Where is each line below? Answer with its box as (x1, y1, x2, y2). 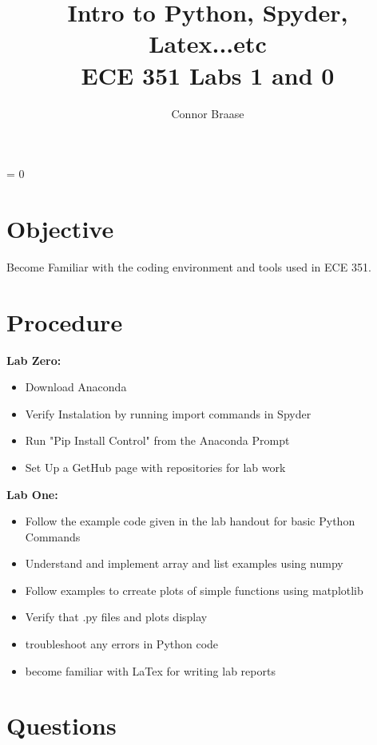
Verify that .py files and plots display (25, 608, 208, 625)
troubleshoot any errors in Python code (25, 636, 219, 652)
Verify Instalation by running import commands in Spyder (25, 405, 312, 422)
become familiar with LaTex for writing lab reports (25, 662, 276, 679)
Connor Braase (171, 105, 244, 121)
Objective (6, 212, 114, 244)
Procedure (6, 305, 123, 338)
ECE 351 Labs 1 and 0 (81, 58, 335, 91)
